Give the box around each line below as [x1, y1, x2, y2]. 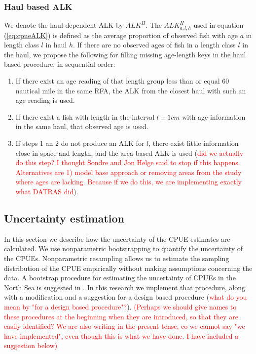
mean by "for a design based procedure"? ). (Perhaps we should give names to [4, 301, 237, 311]
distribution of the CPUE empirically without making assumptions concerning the [4, 263, 253, 273]
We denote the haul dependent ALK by [4, 20, 123, 30]
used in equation [193, 20, 244, 30]
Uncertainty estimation [4, 210, 124, 225]
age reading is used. [15, 95, 75, 105]
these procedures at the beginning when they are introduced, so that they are [4, 311, 238, 321]
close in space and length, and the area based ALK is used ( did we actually [15, 147, 244, 158]
